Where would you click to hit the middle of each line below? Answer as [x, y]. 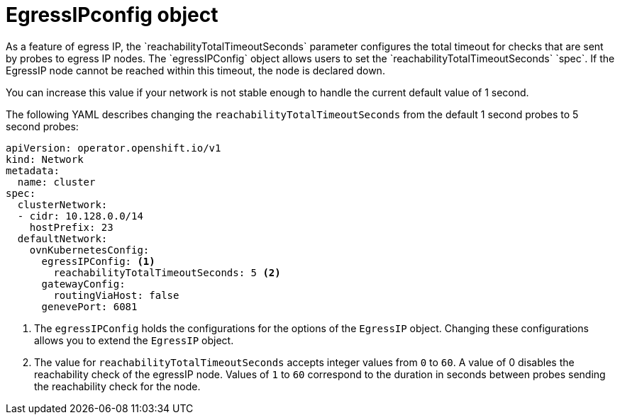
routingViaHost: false [116, 295]
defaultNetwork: [62, 238]
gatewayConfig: [83, 284]
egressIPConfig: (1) [98, 261]
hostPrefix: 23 [71, 227]
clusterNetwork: [62, 204]
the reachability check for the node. [117, 386]
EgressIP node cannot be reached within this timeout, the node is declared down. [195, 70]
